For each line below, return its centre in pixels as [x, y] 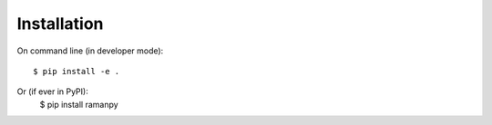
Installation [60, 24]
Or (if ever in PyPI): [52, 91]
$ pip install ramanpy [79, 104]
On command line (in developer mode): [90, 51]
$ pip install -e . [77, 71]
